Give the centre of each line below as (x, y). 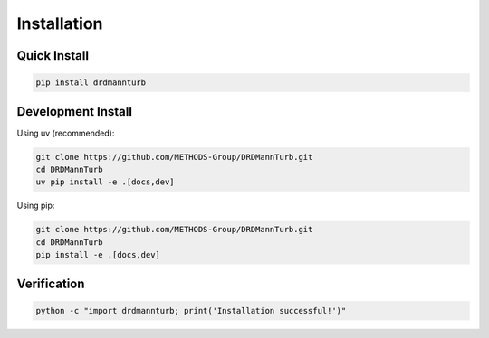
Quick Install (53, 56)
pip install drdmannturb (91, 83)
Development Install (75, 112)
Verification (51, 283)
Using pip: (36, 206)
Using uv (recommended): (66, 133)
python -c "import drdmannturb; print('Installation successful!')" (191, 310)
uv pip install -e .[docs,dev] (105, 182)
